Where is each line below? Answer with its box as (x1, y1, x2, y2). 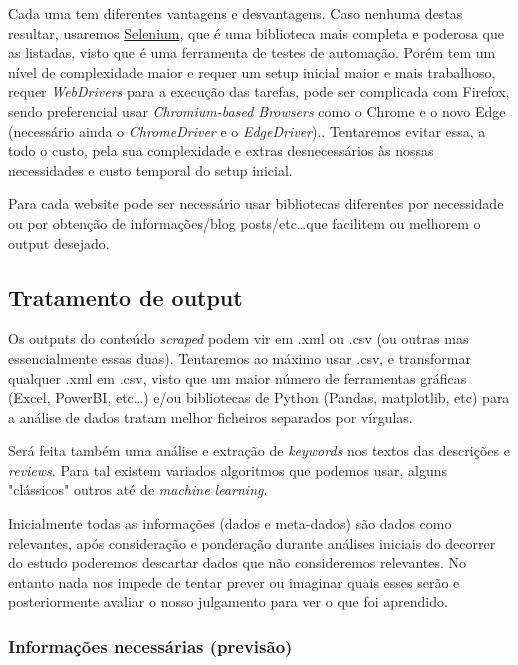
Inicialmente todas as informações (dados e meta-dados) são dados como (8, 513, 452, 534)
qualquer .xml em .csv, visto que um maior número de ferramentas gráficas (8, 367, 467, 388)
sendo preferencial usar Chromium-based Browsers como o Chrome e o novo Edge (8, 100, 506, 121)
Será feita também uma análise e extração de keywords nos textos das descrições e (8, 440, 510, 461)
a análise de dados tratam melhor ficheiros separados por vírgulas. (8, 406, 413, 427)
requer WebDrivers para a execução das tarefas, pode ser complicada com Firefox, (8, 81, 510, 102)
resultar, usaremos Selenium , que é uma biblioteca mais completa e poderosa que (8, 22, 504, 43)
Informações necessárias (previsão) (8, 633, 293, 658)
